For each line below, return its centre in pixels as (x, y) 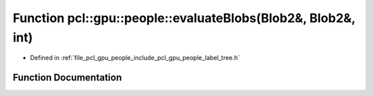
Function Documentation (67, 78)
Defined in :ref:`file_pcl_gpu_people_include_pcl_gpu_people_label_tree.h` (135, 58)
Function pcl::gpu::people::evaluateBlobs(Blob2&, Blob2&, (184, 18)
